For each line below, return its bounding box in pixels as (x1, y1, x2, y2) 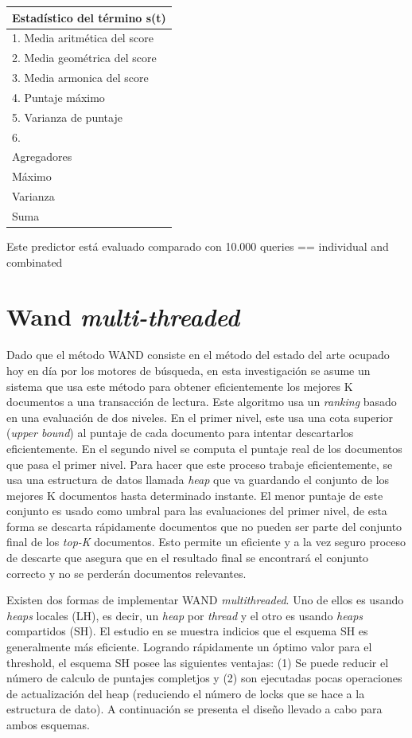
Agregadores (12, 148, 72, 165)
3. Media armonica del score (12, 69, 149, 86)
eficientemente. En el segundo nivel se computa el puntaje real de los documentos (6, 439, 402, 456)
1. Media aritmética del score (12, 29, 154, 46)
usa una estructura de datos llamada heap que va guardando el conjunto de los (6, 471, 390, 488)
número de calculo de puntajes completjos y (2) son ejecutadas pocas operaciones (6, 670, 402, 686)
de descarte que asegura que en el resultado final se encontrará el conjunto (6, 549, 369, 566)
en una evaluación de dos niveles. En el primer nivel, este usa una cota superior (6, 408, 394, 425)
